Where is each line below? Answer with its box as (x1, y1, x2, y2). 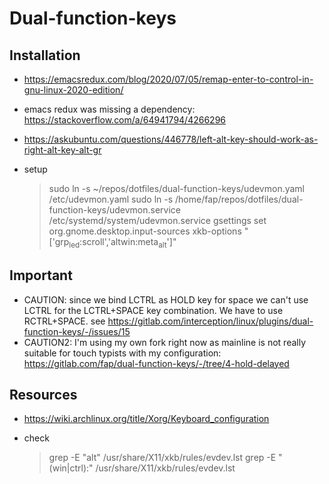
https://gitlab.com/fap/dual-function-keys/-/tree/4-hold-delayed (23, 357, 290, 369)
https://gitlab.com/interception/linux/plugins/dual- (107, 315, 314, 327)
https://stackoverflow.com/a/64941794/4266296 (23, 114, 227, 126)
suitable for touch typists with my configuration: (23, 347, 222, 359)
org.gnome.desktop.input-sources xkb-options (48, 225, 242, 237)
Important (9, 267, 73, 284)
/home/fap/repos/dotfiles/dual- (175, 193, 304, 205)
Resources (9, 387, 78, 403)
